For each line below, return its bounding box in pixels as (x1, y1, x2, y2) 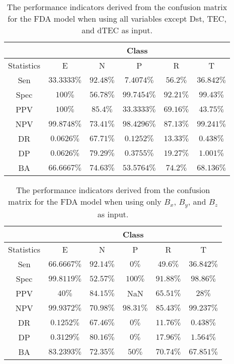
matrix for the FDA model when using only (8, 196, 162, 207)
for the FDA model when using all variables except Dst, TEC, (8, 13, 226, 24)
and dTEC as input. (82, 24, 152, 36)
